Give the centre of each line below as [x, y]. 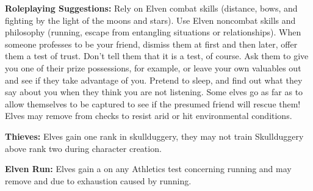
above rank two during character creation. [83, 148]
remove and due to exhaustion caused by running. [98, 180]
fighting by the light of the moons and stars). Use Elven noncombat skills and [150, 20]
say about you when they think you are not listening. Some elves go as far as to [154, 92]
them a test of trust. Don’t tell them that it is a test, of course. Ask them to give [157, 56]
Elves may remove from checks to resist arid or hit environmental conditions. [149, 116]
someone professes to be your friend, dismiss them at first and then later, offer [151, 44]
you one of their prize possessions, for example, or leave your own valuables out [153, 67]
